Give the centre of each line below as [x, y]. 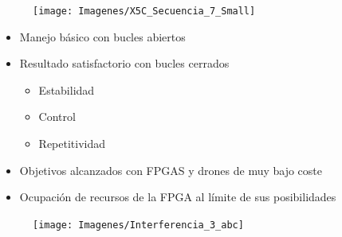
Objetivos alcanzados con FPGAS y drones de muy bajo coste [171, 170]
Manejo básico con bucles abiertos [102, 36]
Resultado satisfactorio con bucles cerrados [124, 63]
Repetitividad [72, 144]
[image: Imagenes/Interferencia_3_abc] [138, 225]
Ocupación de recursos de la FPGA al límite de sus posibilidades [178, 197]
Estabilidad [67, 89]
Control [57, 117]
